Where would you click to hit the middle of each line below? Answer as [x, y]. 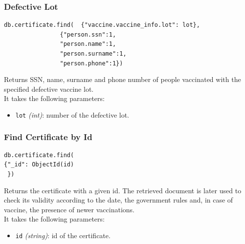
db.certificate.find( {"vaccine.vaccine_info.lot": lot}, [102, 25]
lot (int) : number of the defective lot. [72, 114]
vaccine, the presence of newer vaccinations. [69, 209]
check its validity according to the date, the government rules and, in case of [119, 200]
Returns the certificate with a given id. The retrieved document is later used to [123, 190]
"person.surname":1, [93, 54]
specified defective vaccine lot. [49, 89]
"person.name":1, [88, 44]
